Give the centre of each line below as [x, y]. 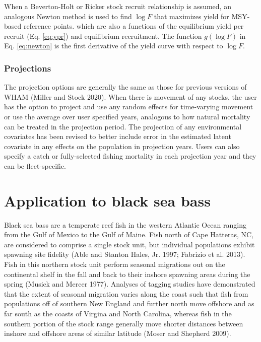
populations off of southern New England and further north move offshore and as [129, 303]
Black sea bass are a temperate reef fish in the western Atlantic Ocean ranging [125, 224]
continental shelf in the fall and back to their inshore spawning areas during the [127, 274]
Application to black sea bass [107, 200]
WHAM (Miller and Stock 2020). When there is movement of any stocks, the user [130, 96]
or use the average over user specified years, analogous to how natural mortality [127, 116]
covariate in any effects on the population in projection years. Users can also [122, 146]
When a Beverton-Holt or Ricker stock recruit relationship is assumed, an [118, 6]
